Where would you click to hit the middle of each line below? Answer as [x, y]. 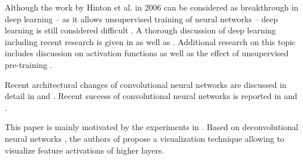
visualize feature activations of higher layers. [85, 150]
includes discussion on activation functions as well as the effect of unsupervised [147, 53]
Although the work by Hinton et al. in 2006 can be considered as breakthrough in [152, 7]
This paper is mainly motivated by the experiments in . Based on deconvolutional [151, 127]
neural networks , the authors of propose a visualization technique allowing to [145, 138]
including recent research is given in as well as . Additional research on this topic [150, 41]
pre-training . [29, 64]
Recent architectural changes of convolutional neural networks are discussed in [146, 84]
